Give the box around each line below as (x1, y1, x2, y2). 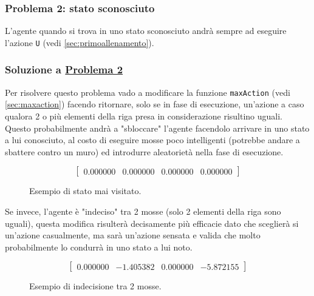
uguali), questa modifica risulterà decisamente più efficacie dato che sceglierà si (5, 217, 299, 229)
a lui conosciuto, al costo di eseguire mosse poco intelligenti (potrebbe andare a (5, 133, 300, 146)
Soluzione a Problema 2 (5, 62, 123, 77)
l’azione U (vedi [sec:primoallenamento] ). (5, 36, 154, 49)
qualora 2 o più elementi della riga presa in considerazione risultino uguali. (5, 109, 283, 122)
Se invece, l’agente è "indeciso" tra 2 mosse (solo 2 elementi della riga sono (5, 204, 281, 217)
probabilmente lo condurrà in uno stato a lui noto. (5, 240, 193, 253)
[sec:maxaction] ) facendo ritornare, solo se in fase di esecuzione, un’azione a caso (5, 98, 304, 110)
